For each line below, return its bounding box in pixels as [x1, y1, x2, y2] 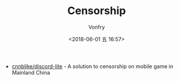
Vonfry [88, 23, 106, 31]
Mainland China [11, 69, 50, 76]
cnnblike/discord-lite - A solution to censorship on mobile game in [11, 63, 174, 70]
